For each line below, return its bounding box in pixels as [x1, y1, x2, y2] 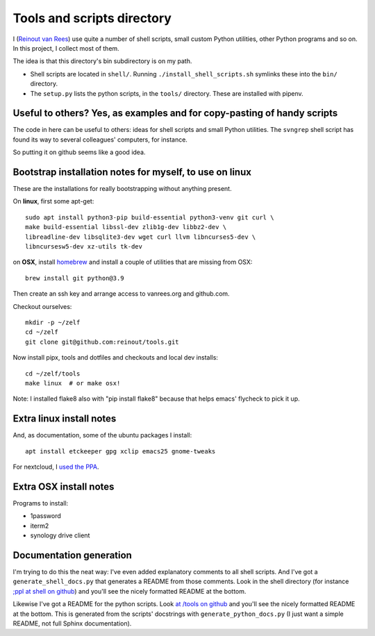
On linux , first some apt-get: [12, 197, 94, 206]
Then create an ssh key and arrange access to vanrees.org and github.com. [12, 290, 230, 298]
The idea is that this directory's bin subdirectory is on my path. [12, 57, 192, 65]
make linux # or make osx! [25, 379, 121, 387]
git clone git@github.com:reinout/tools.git [25, 337, 180, 346]
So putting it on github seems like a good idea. [12, 148, 146, 156]
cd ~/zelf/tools [25, 369, 81, 378]
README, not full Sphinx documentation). [12, 619, 132, 628]
